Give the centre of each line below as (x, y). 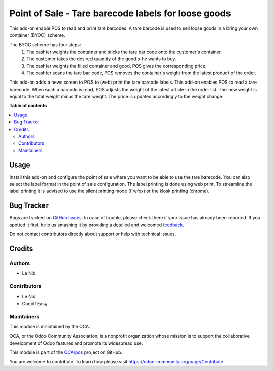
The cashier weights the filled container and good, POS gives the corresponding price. (117, 66)
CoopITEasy (35, 303)
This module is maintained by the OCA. (50, 327)
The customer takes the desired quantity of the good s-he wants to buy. (101, 59)
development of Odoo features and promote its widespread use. (76, 343)
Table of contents (28, 106)
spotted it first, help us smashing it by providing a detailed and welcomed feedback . (97, 225)
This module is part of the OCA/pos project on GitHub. (66, 352)
